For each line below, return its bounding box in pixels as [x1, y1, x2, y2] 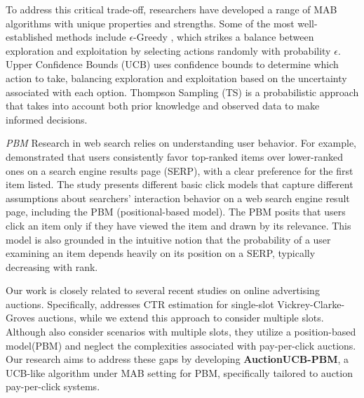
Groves [6, 310, 35, 325]
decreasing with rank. [6, 259, 98, 274]
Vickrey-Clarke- [277, 296, 345, 311]
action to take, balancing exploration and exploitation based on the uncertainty [6, 70, 347, 85]
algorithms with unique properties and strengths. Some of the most [6, 15, 295, 30]
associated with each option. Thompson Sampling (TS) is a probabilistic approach [6, 84, 359, 99]
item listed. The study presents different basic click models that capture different [6, 177, 353, 192]
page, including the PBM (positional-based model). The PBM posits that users [6, 204, 346, 219]
